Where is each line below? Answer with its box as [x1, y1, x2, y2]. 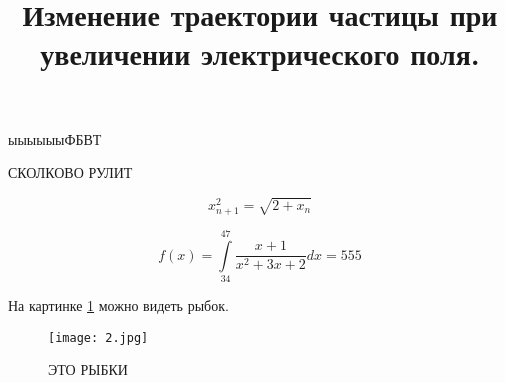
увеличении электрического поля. [40, 33, 480, 74]
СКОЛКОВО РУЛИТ [8, 162, 133, 183]
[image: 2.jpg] [48, 330, 149, 345]
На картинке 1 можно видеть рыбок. [8, 295, 229, 316]
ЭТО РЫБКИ [48, 359, 128, 380]
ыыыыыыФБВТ [8, 128, 102, 149]
